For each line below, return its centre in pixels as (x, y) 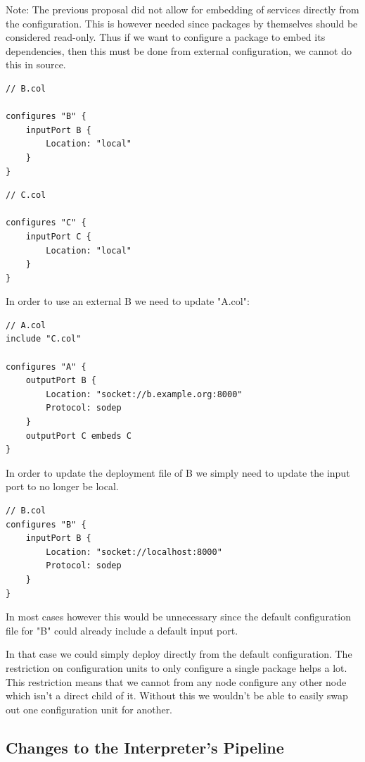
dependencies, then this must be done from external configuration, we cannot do (179, 50)
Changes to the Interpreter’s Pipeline (145, 747)
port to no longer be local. (62, 486)
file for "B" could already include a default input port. (122, 630)
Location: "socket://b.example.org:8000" (144, 394)
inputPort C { (58, 236)
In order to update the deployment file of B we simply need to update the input (178, 472)
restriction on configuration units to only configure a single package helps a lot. (177, 667)
